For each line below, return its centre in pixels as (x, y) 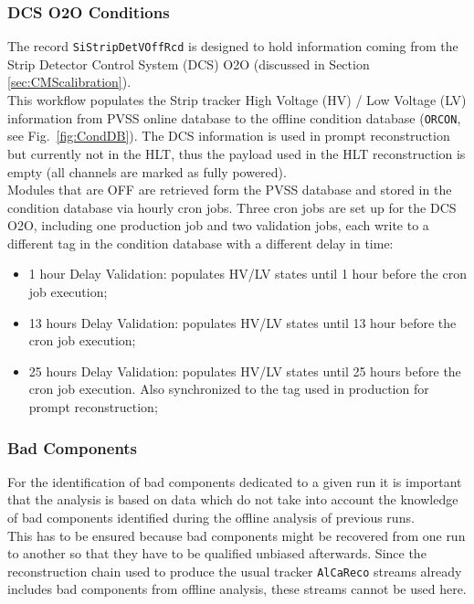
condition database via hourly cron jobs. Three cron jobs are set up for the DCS (232, 207)
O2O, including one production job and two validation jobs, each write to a (218, 225)
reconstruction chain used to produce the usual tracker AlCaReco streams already (235, 571)
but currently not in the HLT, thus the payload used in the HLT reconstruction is (237, 153)
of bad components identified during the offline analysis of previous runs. (211, 518)
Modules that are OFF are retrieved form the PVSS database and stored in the (230, 190)
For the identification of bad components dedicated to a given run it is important (235, 481)
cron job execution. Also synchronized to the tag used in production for (229, 389)
